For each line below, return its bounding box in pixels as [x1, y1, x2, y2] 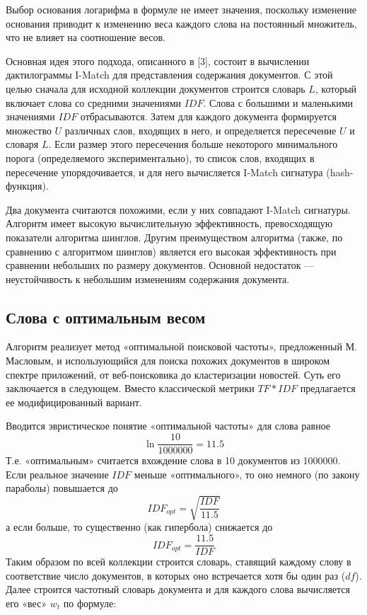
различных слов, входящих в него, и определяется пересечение [64, 122, 337, 137]
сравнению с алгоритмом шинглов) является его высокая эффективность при [6, 243, 337, 258]
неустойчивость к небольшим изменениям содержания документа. [6, 271, 290, 286]
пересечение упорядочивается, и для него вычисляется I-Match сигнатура [6, 164, 323, 179]
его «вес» [6, 595, 47, 610]
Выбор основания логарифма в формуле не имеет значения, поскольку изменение [6, 2, 356, 16]
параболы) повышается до [6, 481, 118, 495]
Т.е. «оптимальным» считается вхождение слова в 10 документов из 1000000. [6, 453, 341, 468]
